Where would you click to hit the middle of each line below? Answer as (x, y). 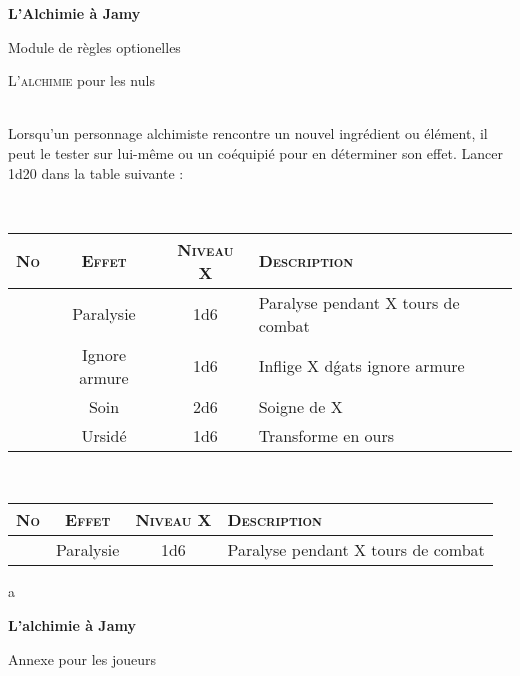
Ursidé (104, 435)
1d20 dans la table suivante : (96, 172)
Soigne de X (300, 406)
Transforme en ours (326, 435)
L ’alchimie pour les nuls (81, 80)
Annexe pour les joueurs (82, 658)
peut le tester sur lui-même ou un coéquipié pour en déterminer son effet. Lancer (255, 152)
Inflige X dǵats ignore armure (361, 366)
